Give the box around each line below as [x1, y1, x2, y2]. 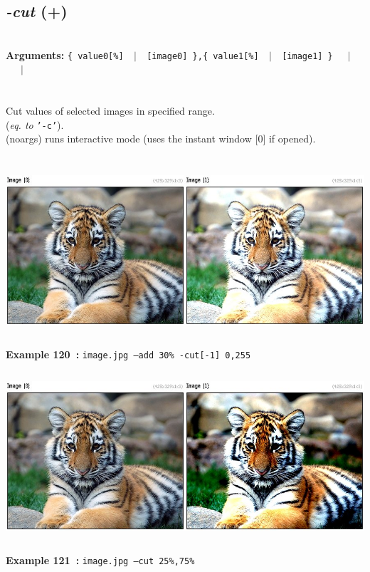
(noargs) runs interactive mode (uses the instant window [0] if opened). [6, 131, 316, 146]
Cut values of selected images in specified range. [6, 103, 215, 118]
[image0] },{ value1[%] [147, 51, 259, 61]
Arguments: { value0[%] [6, 47, 124, 62]
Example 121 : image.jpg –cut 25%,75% [6, 553, 195, 568]
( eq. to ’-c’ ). [6, 117, 64, 132]
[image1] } [282, 51, 333, 61]
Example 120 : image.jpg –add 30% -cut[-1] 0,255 [6, 347, 251, 362]
